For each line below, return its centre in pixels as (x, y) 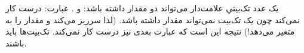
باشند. (16, 43)
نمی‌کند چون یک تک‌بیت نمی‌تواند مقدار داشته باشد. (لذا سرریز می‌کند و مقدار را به (153, 19)
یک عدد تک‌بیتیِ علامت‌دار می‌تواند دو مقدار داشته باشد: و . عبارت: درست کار (142, 8)
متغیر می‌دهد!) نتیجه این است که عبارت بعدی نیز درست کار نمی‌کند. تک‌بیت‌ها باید (150, 31)
